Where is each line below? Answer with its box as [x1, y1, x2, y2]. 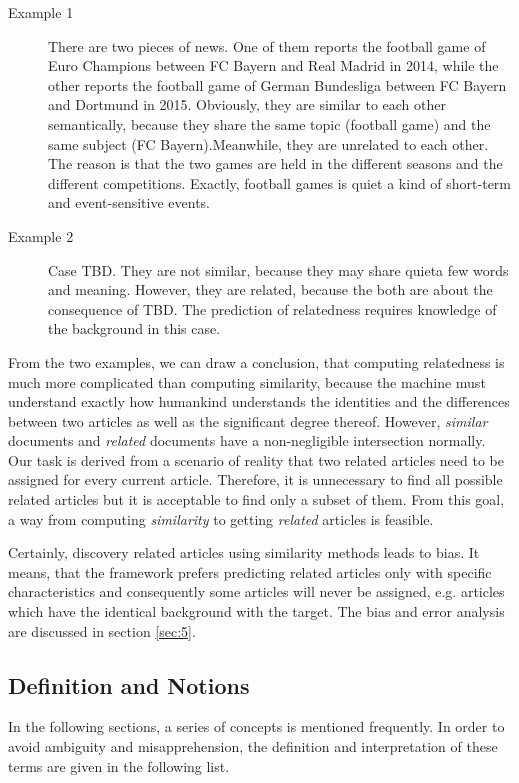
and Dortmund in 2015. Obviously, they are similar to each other [48, 94, 446, 115]
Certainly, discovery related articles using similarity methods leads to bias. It [8, 542, 480, 563]
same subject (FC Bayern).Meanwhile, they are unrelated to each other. [48, 133, 489, 154]
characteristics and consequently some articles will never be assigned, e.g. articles [8, 581, 505, 602]
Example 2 [8, 225, 74, 246]
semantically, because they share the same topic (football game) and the [48, 113, 491, 134]
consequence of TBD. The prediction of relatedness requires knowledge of [48, 298, 497, 319]
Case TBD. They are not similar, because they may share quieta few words [48, 259, 509, 280]
